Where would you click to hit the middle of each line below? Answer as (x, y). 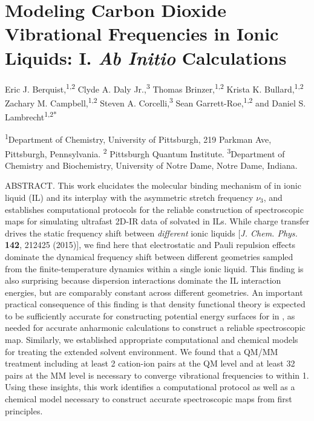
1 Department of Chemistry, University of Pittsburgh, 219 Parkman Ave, (138, 138)
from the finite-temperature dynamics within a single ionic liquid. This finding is (154, 268)
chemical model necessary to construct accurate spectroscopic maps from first (149, 399)
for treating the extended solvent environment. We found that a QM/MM (142, 351)
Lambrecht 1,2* (31, 116)
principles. (24, 410)
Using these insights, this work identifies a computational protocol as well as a (150, 387)
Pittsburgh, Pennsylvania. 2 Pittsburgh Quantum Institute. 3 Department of (145, 152)
